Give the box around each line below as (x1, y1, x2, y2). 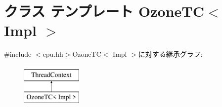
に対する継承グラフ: (138, 49, 203, 59)
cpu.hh (43, 49, 63, 59)
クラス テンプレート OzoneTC (4, 1, 204, 21)
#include (4, 49, 32, 59)
